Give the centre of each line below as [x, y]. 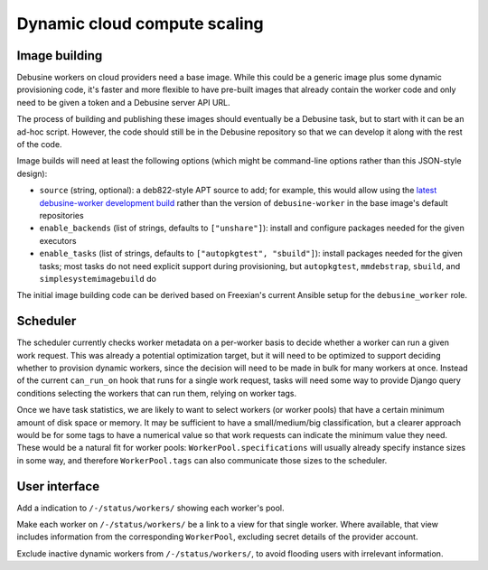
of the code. [39, 145]
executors [58, 240]
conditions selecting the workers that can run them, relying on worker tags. [157, 393]
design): [32, 173]
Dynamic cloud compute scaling [140, 23]
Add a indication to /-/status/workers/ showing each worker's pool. [150, 508]
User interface [58, 486]
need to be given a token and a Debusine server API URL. [123, 102]
